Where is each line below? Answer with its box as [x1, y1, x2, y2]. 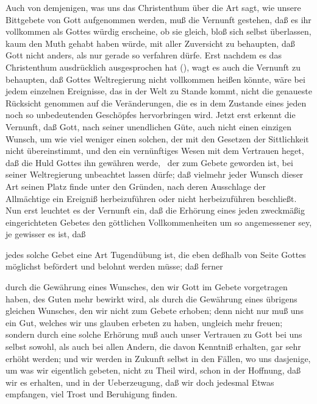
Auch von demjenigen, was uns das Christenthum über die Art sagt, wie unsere [5, 1, 301, 13]
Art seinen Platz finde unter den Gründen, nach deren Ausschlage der [5, 179, 266, 192]
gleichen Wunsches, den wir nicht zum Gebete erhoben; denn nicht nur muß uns [5, 304, 304, 317]
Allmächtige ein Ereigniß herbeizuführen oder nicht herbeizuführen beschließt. [5, 192, 297, 204]
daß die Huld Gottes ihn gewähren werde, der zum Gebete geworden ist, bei [5, 156, 293, 169]
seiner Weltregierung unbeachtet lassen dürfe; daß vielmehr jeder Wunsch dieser [5, 168, 304, 181]
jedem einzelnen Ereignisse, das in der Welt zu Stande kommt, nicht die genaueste [5, 85, 312, 97]
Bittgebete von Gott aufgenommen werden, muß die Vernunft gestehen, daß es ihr [5, 13, 312, 26]
